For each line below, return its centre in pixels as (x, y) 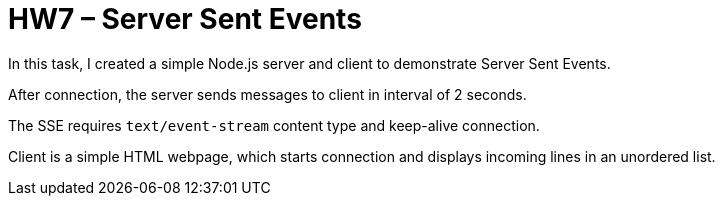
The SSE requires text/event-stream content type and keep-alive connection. (274, 125)
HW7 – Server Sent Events (185, 19)
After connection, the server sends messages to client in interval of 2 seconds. (267, 94)
